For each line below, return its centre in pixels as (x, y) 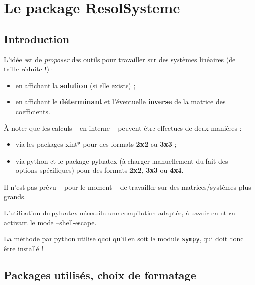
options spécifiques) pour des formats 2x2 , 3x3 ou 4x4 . (100, 170)
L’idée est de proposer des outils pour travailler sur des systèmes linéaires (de (120, 59)
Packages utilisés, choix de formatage (100, 274)
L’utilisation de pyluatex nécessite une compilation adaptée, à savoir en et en (120, 213)
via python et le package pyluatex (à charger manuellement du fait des (122, 160)
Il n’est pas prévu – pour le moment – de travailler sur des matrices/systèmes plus (127, 186)
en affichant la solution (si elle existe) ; (76, 85)
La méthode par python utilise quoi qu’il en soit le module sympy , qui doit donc (124, 239)
